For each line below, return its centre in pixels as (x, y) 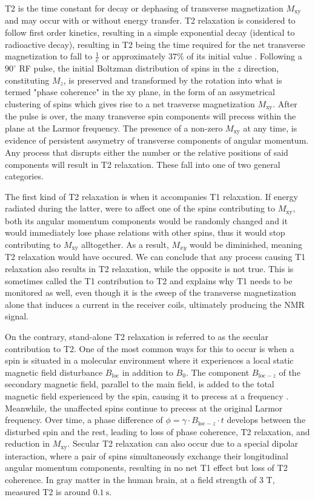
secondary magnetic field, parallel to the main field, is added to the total (140, 384)
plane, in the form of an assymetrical (207, 92)
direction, (261, 68)
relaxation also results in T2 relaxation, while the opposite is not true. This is (149, 268)
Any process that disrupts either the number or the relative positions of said (147, 152)
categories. (24, 176)
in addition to (148, 372)
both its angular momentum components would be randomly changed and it (146, 220)
